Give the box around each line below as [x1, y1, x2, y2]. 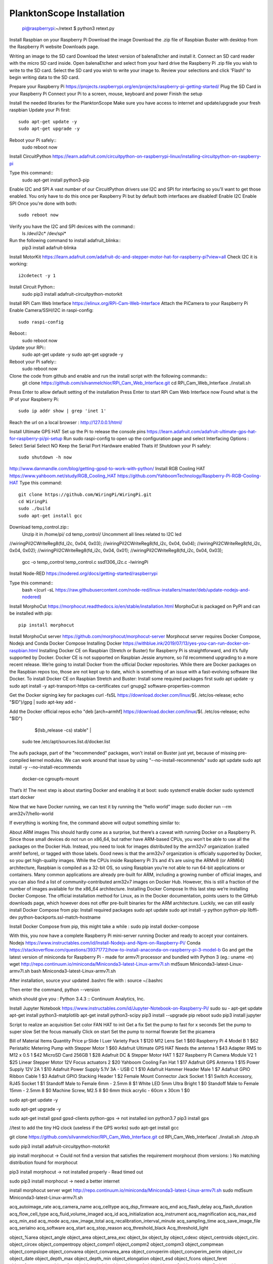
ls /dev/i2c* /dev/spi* [22, 230, 67, 236]
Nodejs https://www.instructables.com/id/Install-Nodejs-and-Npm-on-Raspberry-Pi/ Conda [9, 939, 201, 945]
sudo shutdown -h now [18, 455, 72, 460]
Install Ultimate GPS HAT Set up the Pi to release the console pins [9, 428, 146, 434]
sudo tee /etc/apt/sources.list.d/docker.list [22, 738, 111, 744]
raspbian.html [9, 647, 38, 653]
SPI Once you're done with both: [9, 200, 77, 206]
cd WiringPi [18, 499, 48, 505]
